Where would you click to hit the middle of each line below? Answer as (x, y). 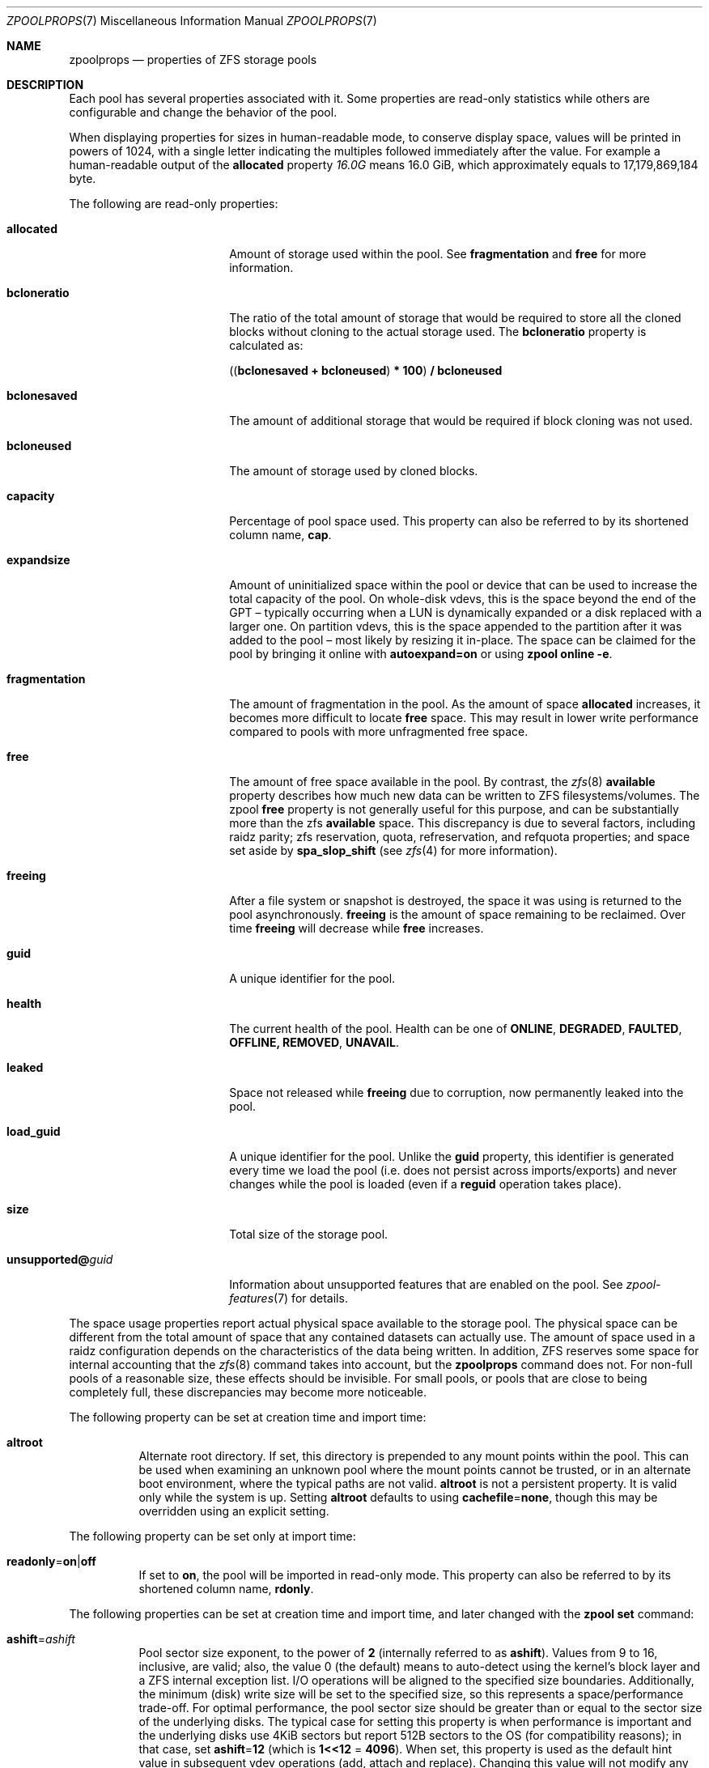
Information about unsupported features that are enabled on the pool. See (426, 1284)
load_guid (34, 1131)
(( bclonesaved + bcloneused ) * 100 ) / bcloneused (366, 370)
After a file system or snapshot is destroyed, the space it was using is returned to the (456, 901)
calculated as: (266, 345)
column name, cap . (280, 535)
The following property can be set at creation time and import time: (248, 1417)
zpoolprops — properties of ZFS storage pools (193, 59)
